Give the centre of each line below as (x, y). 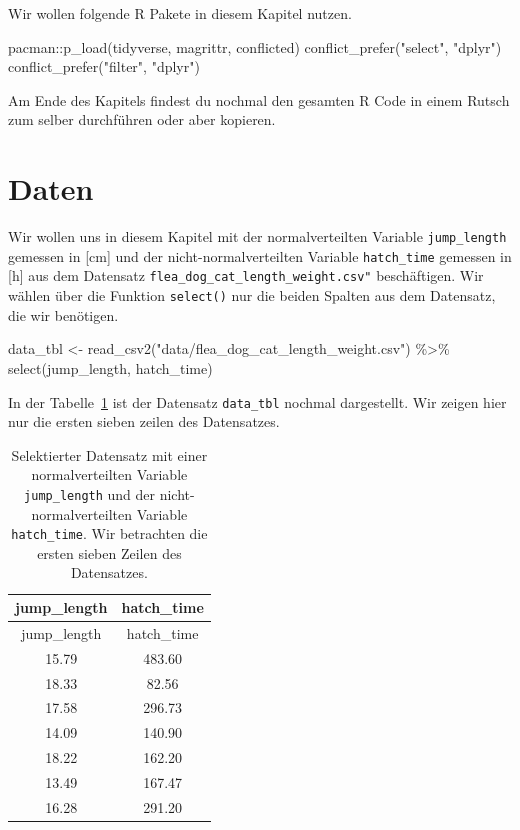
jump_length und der (90, 493)
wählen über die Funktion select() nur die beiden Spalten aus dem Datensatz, (252, 295)
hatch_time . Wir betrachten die (109, 533)
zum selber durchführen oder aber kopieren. (142, 119)
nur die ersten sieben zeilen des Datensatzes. (144, 421)
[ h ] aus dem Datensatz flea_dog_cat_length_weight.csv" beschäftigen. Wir (246, 275)
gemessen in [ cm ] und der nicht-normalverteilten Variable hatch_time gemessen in (260, 255)
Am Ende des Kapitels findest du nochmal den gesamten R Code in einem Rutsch (259, 99)
